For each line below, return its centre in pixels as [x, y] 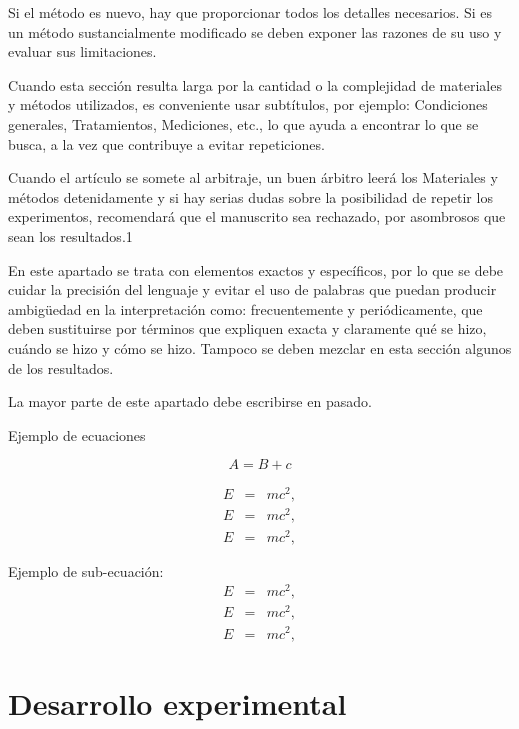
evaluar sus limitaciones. [82, 51]
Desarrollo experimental [177, 702]
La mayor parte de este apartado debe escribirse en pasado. [190, 401]
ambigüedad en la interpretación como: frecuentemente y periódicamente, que [245, 308]
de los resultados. [61, 367]
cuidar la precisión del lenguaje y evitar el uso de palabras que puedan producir [252, 289]
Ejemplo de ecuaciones [77, 434]
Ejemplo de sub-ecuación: [86, 570]
